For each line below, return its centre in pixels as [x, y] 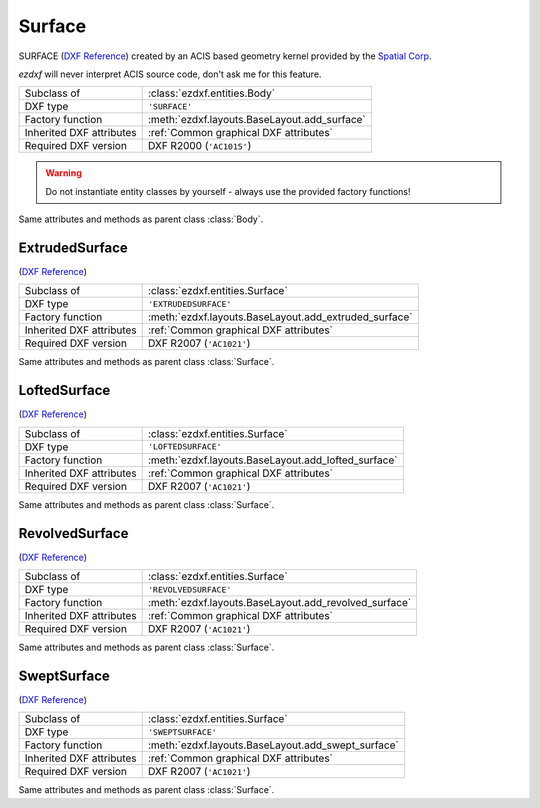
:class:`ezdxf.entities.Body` [211, 93]
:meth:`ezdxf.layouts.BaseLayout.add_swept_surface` [273, 745]
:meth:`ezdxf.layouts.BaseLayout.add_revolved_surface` [279, 602]
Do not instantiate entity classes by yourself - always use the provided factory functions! [228, 191]
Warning [63, 173]
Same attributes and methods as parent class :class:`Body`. [141, 219]
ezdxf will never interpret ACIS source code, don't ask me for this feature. [170, 74]
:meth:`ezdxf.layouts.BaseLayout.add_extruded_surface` [280, 317]
